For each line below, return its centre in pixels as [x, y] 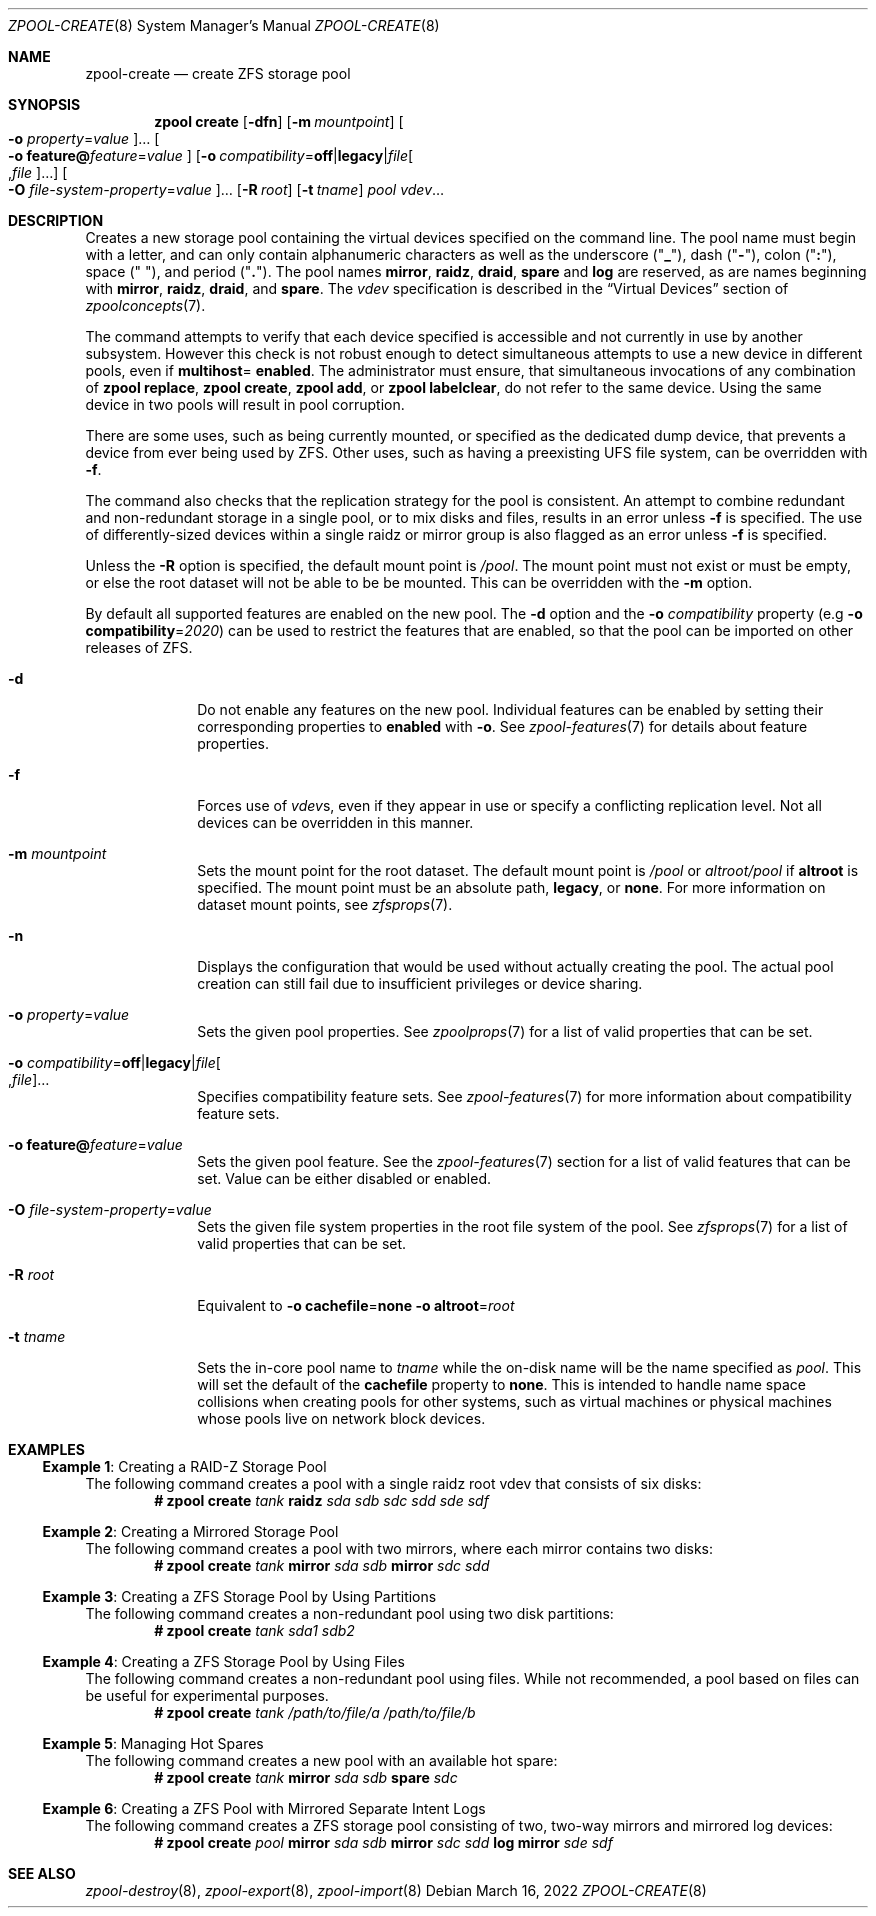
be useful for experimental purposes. [207, 1695]
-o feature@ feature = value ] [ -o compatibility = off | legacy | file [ [211, 155]
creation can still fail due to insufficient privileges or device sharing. [420, 983]
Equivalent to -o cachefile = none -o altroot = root [356, 1305]
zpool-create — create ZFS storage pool [218, 73]
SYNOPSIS [44, 104]
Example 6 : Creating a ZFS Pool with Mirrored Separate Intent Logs [264, 1808]
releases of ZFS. [139, 647]
